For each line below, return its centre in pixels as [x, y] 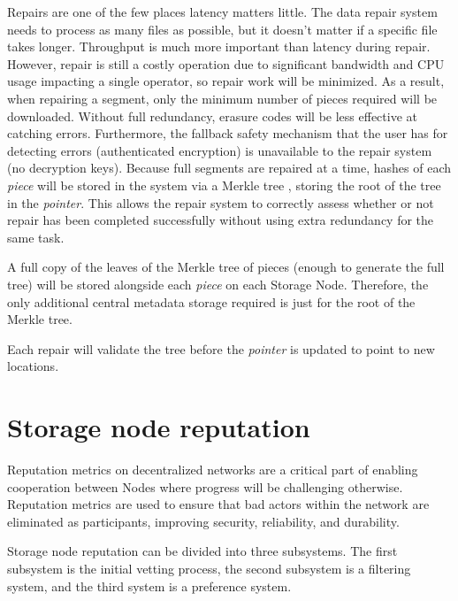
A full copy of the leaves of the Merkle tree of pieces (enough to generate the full [226, 267]
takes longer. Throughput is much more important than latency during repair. [219, 46]
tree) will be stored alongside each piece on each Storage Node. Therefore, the [218, 284]
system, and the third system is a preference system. [149, 586]
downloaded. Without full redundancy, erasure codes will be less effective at [212, 116]
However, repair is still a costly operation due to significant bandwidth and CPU [226, 63]
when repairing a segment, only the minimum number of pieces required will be [222, 98]
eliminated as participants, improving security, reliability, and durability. [203, 521]
